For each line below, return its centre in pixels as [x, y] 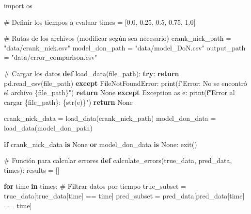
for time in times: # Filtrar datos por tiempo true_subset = [95, 186]
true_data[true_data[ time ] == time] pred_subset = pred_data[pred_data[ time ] [124, 195]
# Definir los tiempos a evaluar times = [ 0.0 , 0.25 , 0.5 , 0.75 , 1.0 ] [100, 22]
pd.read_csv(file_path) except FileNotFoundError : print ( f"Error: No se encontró [125, 83]
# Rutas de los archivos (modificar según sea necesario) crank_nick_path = [118, 38]
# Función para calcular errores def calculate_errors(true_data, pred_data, [118, 160]
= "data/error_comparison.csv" [51, 57]
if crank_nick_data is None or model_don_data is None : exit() [101, 144]
